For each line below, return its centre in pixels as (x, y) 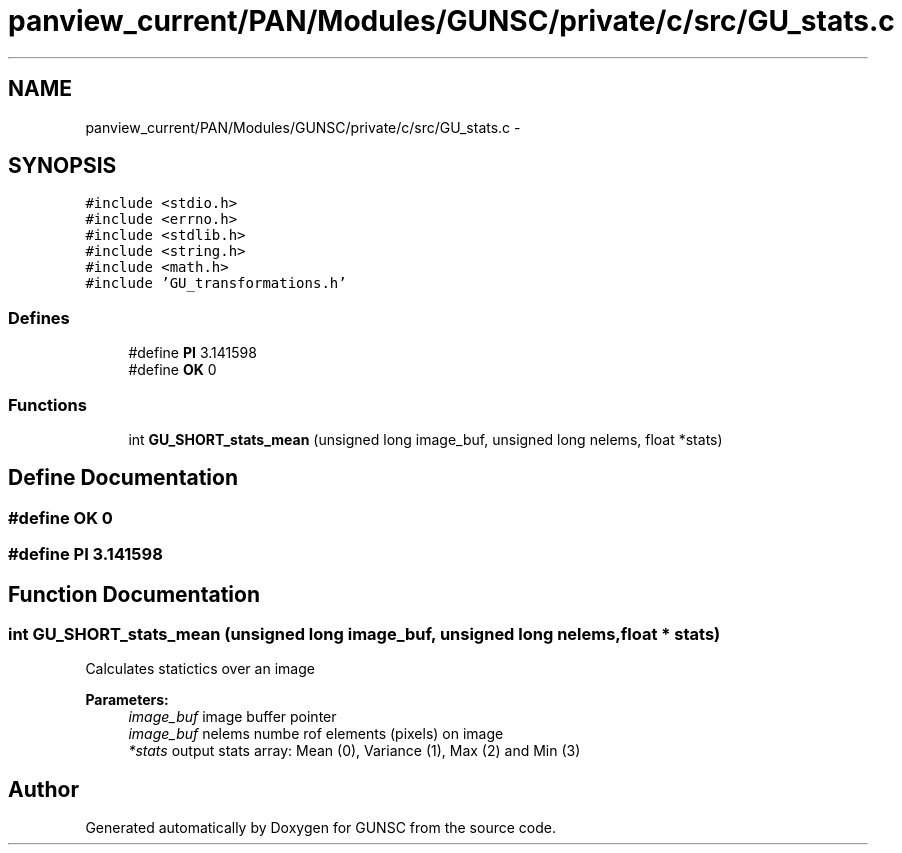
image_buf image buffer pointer (232, 717)
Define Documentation (123, 478)
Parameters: (127, 700)
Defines (39, 317)
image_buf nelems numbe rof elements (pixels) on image (316, 734)
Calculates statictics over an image (200, 669)
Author (43, 789)
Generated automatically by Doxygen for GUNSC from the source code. (320, 828)
